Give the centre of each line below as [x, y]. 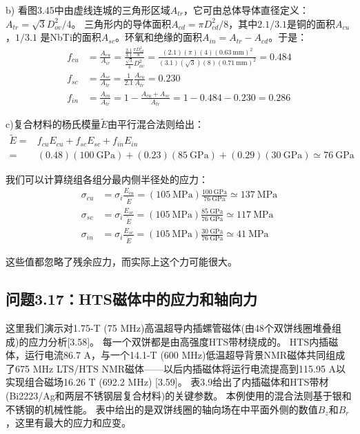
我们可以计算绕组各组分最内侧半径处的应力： [107, 179]
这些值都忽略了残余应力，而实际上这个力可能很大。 [121, 262]
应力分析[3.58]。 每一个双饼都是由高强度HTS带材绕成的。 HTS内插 [179, 341]
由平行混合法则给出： [156, 124]
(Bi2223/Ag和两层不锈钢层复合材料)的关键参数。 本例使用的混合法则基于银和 [179, 396]
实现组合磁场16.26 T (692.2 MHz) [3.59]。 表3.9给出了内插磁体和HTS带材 [167, 382]
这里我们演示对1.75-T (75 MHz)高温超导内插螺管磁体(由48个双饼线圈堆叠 [169, 328]
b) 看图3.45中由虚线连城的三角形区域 [88, 10]
